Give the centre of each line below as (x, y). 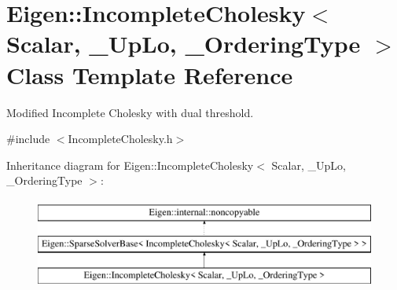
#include (28, 139)
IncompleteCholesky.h (120, 139)
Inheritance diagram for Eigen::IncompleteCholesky (130, 165)
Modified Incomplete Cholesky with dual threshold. (130, 112)
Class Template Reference (150, 74)
